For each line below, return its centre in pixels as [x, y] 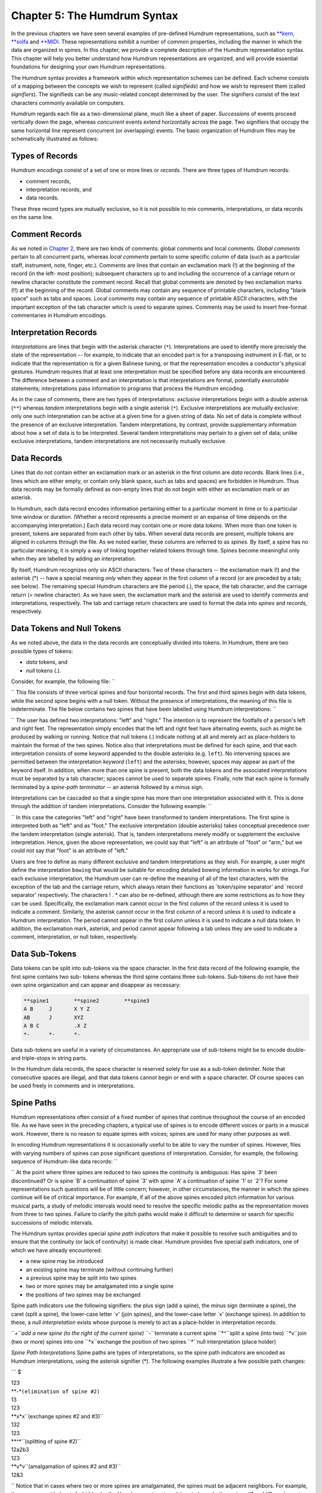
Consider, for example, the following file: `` [63, 681]
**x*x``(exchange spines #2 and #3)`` [57, 1416]
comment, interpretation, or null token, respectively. [75, 937]
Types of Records [44, 156]
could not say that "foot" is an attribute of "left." [69, 850]
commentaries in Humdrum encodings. [59, 315]
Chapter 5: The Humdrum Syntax [95, 16]
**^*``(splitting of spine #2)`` [46, 1442]
